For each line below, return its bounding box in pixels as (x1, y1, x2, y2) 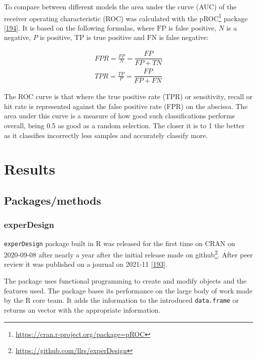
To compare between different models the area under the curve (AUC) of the (4, 1, 237, 11)
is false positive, (168, 22, 216, 33)
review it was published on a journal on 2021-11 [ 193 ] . (4, 259, 168, 269)
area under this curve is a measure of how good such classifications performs (4, 110, 235, 121)
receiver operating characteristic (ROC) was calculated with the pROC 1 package (4, 11, 248, 23)
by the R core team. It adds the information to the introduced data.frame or (4, 295, 239, 305)
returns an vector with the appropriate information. (4, 304, 161, 315)
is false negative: (159, 32, 209, 42)
